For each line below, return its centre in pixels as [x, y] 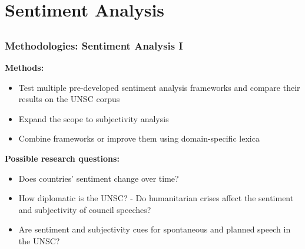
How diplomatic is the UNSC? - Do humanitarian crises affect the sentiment [156, 198]
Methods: [24, 68]
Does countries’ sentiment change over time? [99, 178]
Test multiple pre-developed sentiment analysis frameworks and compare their [159, 87]
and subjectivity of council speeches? [85, 209]
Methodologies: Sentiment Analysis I [94, 45]
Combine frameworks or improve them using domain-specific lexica [139, 138]
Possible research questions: [62, 158]
